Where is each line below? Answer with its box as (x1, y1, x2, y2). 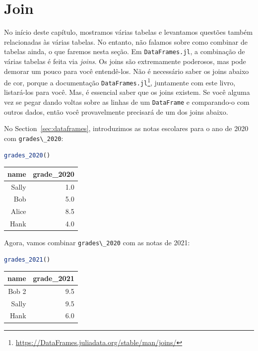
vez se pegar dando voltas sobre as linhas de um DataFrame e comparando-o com (4, 97, 250, 107)
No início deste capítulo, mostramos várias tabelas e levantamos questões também (4, 27, 253, 37)
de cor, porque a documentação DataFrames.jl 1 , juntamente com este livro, (4, 76, 236, 87)
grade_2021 (33, 273, 74, 283)
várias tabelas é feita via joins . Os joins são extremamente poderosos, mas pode (4, 56, 246, 66)
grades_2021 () (4, 256, 51, 263)
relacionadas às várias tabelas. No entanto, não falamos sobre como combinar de (4, 36, 248, 47)
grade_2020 (33, 168, 74, 179)
